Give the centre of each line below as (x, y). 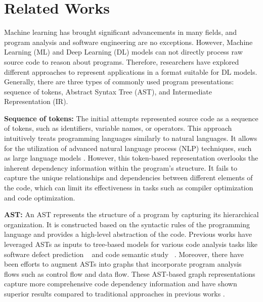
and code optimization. (40, 197)
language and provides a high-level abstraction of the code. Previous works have (128, 234)
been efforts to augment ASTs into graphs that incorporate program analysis (123, 264)
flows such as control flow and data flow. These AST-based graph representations (130, 273)
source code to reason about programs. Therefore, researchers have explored (122, 61)
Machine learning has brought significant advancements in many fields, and (121, 32)
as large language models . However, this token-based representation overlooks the (131, 158)
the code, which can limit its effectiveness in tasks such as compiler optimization (129, 188)
